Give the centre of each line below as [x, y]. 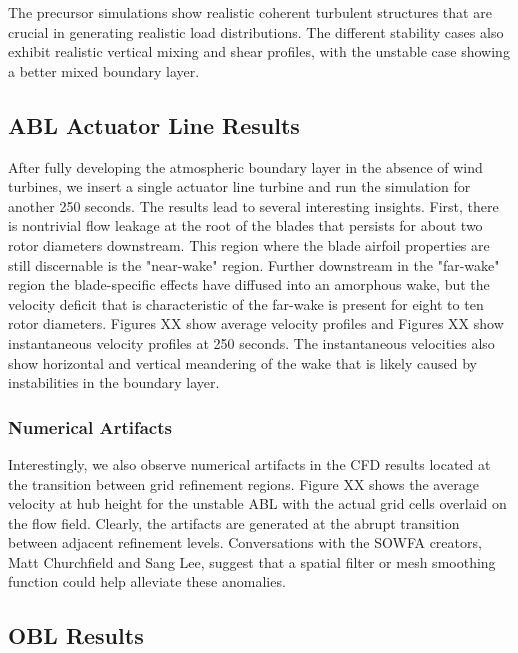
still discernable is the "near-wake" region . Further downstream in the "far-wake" [254, 264]
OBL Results [76, 635]
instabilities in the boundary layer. [114, 382]
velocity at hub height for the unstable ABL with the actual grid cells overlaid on [257, 503]
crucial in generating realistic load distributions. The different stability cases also [256, 31]
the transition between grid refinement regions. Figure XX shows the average [243, 483]
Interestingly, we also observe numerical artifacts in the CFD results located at [249, 463]
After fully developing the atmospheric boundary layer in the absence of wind [245, 166]
